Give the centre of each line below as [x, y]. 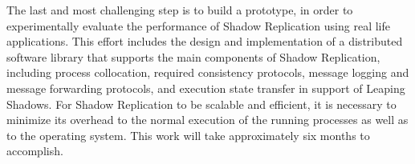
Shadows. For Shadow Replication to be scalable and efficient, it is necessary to [201, 104]
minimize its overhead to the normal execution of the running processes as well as [207, 120]
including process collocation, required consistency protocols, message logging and [208, 72]
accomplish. [35, 151]
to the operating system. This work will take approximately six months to [188, 135]
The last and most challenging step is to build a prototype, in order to [180, 10]
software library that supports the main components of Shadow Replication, [193, 56]
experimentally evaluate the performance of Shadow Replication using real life [199, 25]
